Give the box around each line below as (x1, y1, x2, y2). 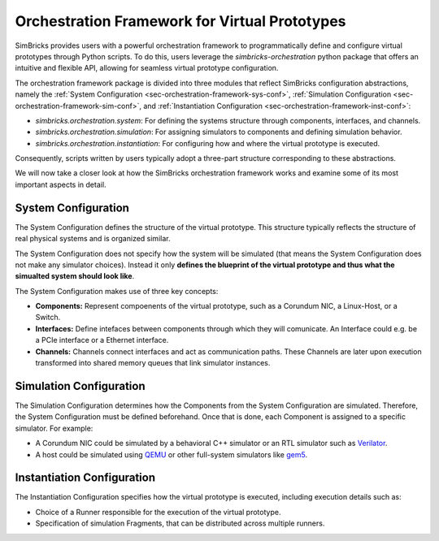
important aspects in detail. (15, 180, 106, 189)
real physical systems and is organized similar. (15, 234, 171, 244)
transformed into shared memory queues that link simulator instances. (35, 358, 271, 368)
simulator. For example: (15, 423, 93, 433)
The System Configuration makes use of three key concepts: (15, 286, 219, 296)
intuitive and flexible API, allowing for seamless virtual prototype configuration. (15, 63, 279, 73)
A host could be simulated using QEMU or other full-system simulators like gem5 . (35, 449, 308, 459)
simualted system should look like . (15, 271, 135, 281)
